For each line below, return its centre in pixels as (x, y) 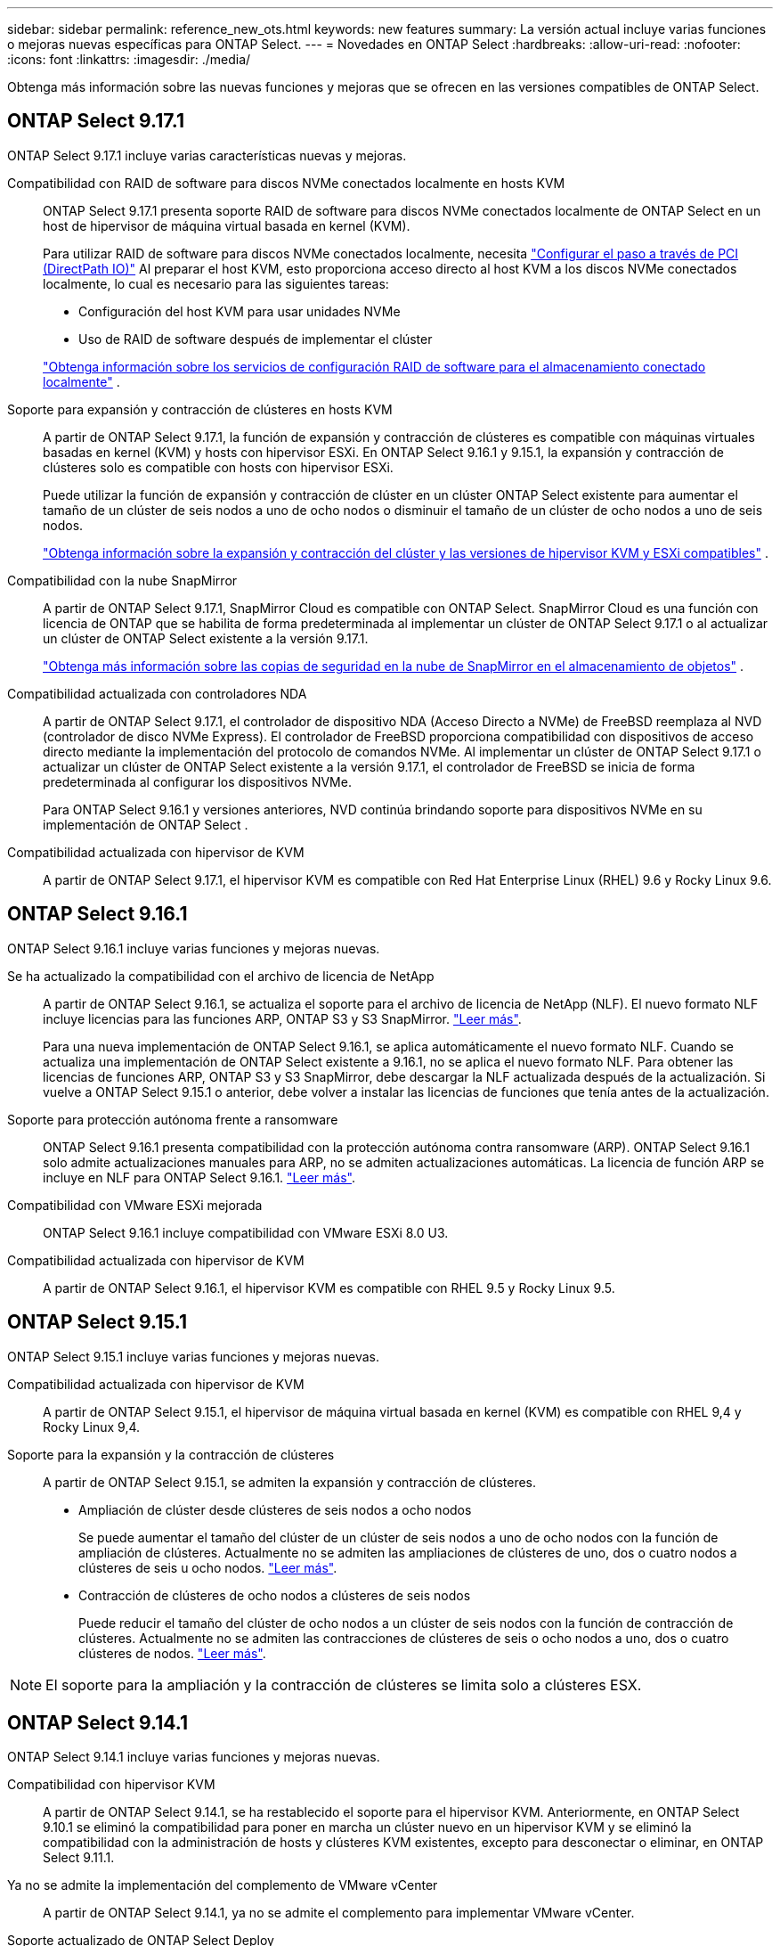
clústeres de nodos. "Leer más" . (172, 1653)
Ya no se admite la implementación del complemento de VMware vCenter (223, 1885)
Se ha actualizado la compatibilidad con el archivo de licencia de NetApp (221, 976)
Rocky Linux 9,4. (92, 1427)
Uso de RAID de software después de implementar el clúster (256, 339)
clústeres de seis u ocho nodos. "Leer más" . (208, 1567)
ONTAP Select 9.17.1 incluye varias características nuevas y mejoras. (207, 155)
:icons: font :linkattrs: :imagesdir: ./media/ (129, 59)
